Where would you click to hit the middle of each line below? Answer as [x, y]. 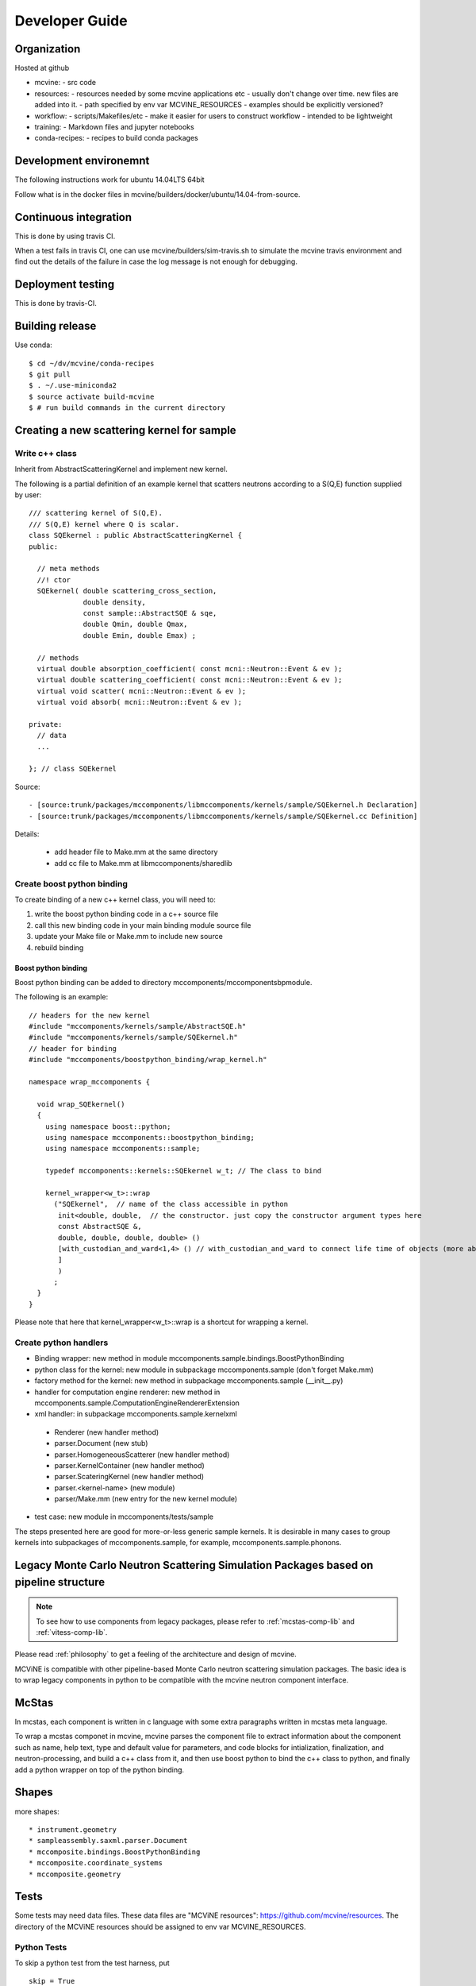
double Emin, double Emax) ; [140, 635]
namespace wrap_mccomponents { [90, 1082]
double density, [115, 602]
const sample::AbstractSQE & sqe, [150, 613]
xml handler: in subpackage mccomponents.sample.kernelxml [136, 1414]
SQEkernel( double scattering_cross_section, [127, 591]
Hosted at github [42, 68]
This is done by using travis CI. [65, 236]
